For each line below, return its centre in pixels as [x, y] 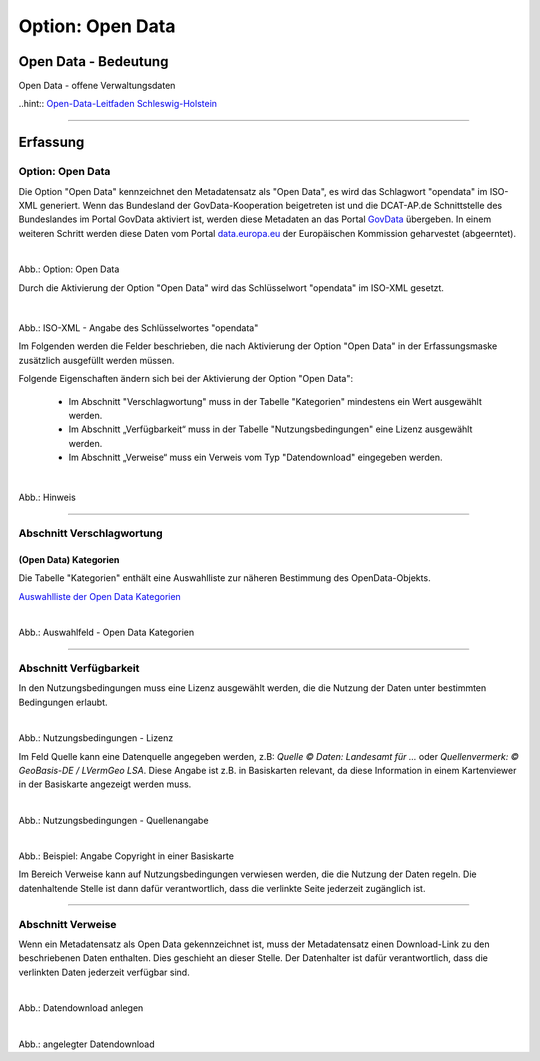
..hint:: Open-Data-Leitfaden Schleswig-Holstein [118, 104]
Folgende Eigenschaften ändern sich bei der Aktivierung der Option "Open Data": [186, 379]
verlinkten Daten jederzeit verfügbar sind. [104, 972]
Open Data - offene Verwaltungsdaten [97, 86]
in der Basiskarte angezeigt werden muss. [105, 784]
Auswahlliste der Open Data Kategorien [100, 596]
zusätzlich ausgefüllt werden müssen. [96, 360]
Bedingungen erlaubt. [63, 702]
